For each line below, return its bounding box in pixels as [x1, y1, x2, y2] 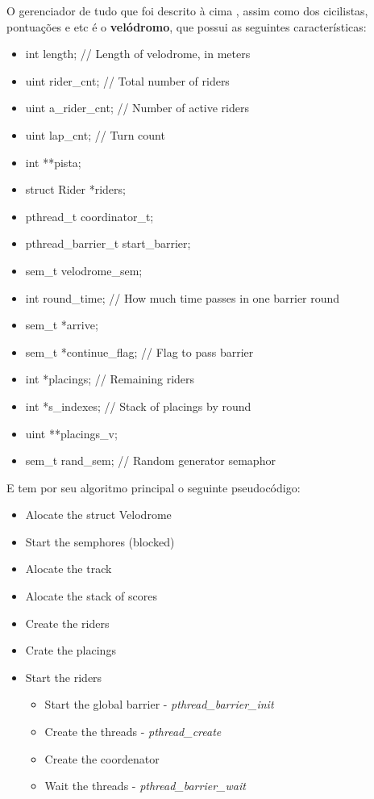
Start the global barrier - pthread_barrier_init [44, 696, 274, 713]
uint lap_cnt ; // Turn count [25, 126, 165, 143]
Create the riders [25, 614, 110, 631]
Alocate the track [25, 560, 112, 577]
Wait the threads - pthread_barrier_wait [44, 777, 246, 794]
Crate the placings [25, 642, 116, 659]
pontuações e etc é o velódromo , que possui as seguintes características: [6, 18, 367, 35]
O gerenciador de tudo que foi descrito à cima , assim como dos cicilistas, [6, 2, 368, 19]
